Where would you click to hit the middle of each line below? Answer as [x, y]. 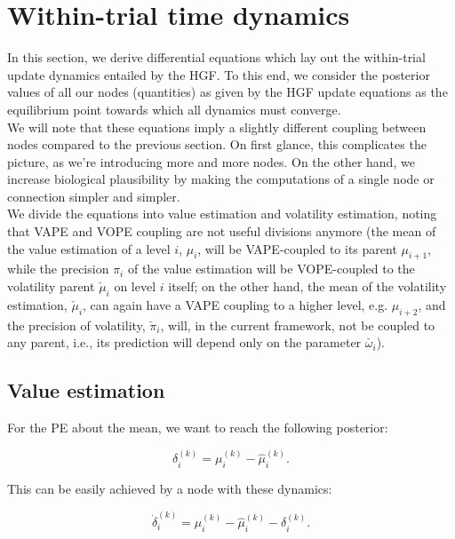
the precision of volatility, [76, 325]
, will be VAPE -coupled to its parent [297, 248]
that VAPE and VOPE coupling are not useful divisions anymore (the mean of [222, 231]
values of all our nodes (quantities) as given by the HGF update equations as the [227, 92]
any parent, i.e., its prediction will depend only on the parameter [184, 342]
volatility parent [51, 286]
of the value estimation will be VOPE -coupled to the [271, 269]
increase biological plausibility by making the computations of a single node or [221, 179]
